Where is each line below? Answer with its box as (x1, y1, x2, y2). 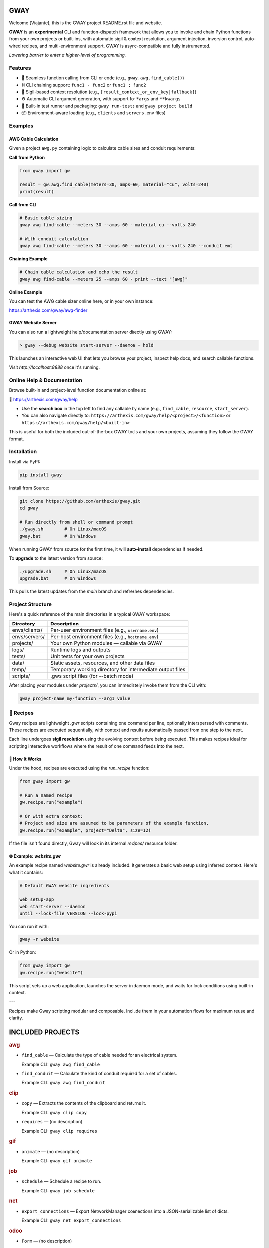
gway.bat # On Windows (19, 533, 97, 539)
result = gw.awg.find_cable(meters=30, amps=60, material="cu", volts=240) (19, 182, 209, 187)
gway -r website (19, 936, 60, 942)
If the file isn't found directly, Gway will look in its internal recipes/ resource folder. (9, 840, 178, 846)
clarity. (9, 1015, 23, 1021)
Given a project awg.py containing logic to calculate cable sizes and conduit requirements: (9, 145, 196, 151)
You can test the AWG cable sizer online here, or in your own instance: (9, 298, 154, 304)
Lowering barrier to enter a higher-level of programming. (9, 52, 126, 58)
